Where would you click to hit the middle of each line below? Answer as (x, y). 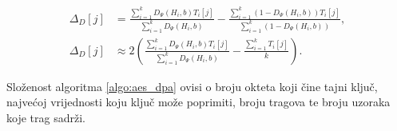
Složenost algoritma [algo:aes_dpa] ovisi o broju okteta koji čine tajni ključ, (192, 86)
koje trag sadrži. (46, 117)
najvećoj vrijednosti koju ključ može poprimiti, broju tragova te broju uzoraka (198, 102)
